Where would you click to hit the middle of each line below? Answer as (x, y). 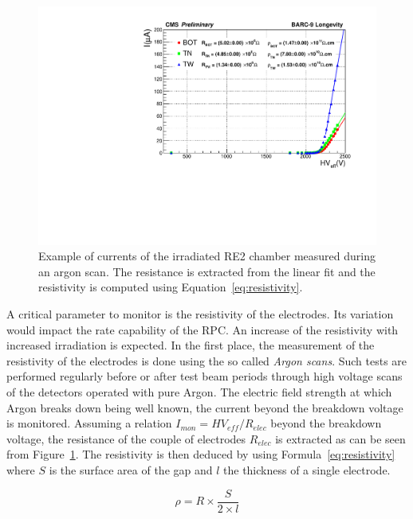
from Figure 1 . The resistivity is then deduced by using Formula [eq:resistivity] (201, 454)
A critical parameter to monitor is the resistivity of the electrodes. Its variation (200, 314)
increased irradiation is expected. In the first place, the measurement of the (191, 345)
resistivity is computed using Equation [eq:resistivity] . (171, 287)
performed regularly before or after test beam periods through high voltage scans (205, 376)
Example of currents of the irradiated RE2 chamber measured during (207, 256)
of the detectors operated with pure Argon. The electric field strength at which (199, 392)
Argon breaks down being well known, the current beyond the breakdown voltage (205, 407)
